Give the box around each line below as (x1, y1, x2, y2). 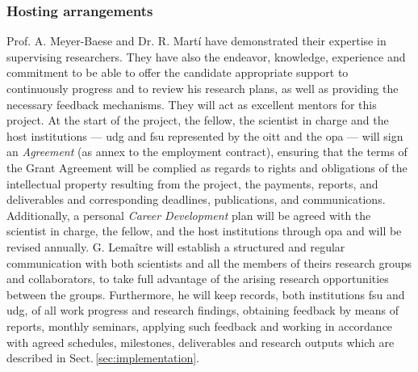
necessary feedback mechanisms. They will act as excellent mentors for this (6, 95, 377, 112)
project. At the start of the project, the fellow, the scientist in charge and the (6, 112, 389, 129)
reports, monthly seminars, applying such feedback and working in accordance (6, 317, 393, 334)
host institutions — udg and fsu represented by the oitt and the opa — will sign (6, 127, 403, 144)
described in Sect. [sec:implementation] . (6, 349, 200, 366)
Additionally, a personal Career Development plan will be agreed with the (6, 206, 371, 223)
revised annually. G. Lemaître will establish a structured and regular (6, 238, 345, 255)
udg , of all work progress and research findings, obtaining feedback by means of (6, 302, 399, 319)
